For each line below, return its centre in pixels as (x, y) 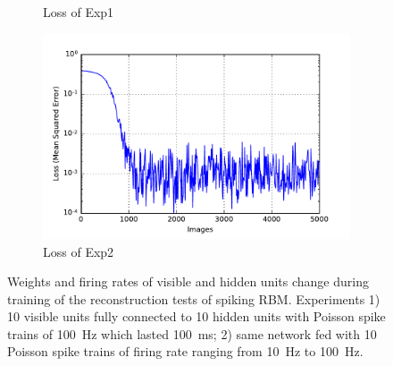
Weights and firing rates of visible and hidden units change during (188, 281)
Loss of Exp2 (79, 251)
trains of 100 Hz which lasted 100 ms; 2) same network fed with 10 (192, 333)
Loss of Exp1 (79, 12)
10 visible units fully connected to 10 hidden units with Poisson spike (196, 316)
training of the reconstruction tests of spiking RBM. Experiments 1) (194, 298)
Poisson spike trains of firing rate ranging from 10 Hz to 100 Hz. (185, 351)
